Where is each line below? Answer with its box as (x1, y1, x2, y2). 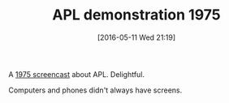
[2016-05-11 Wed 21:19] (97, 32, 176, 42)
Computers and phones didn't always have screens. (8, 85, 183, 95)
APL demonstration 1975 (52, 6, 221, 24)
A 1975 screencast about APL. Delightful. (8, 69, 145, 79)
